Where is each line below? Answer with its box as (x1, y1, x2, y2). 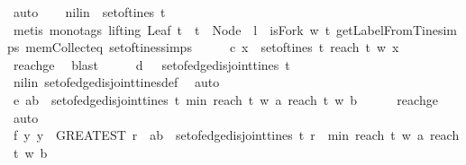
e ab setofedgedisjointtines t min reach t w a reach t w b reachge (13, 90, 438, 109)
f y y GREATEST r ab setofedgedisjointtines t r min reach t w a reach (13, 126, 460, 144)
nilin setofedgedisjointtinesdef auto (13, 73, 220, 91)
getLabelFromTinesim (336, 20, 457, 39)
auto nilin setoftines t (13, 3, 166, 21)
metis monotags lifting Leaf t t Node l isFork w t (13, 20, 331, 39)
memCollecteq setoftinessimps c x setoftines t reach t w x (25, 38, 399, 56)
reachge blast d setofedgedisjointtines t (13, 55, 290, 74)
